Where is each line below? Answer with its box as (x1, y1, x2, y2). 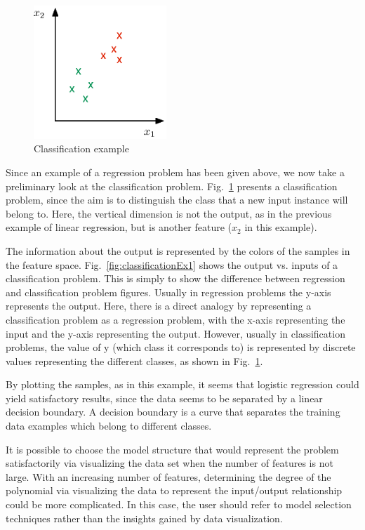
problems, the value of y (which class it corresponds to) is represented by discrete (6, 340, 356, 355)
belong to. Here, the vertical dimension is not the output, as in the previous (6, 206, 332, 220)
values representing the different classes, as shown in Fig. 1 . (6, 353, 263, 368)
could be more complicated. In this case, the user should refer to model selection (6, 497, 352, 512)
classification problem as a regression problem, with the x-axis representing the (6, 312, 345, 326)
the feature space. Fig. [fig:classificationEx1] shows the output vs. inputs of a (6, 257, 338, 272)
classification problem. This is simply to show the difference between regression (6, 271, 345, 286)
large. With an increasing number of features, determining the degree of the (6, 469, 331, 484)
